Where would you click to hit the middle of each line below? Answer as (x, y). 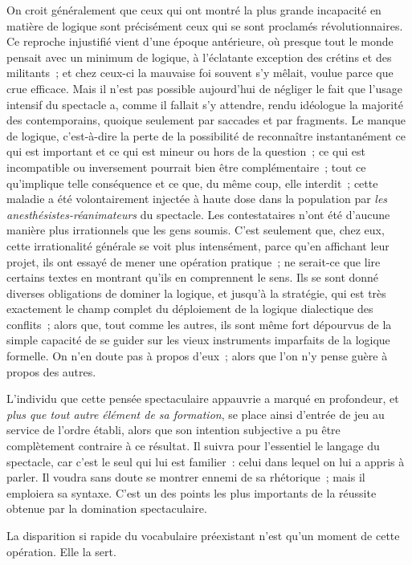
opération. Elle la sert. (61, 551)
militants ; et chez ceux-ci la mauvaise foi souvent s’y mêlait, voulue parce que (200, 73)
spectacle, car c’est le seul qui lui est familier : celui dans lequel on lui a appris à (206, 461)
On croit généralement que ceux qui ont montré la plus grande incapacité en (194, 10)
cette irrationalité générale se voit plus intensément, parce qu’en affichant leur (198, 245)
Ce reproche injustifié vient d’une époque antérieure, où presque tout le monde (200, 41)
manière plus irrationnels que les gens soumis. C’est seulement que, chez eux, (196, 230)
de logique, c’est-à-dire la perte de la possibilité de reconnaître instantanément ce (206, 135)
